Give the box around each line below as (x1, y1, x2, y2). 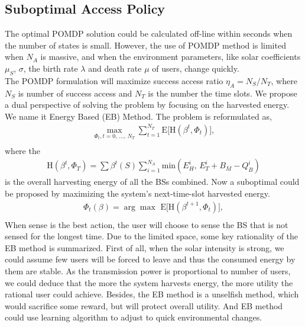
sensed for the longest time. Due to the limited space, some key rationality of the (5, 230, 298, 242)
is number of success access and (18, 86, 132, 99)
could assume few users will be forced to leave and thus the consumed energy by (5, 253, 296, 265)
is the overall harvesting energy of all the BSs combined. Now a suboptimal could (5, 175, 300, 188)
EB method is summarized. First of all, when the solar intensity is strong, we (5, 241, 284, 254)
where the (5, 144, 40, 156)
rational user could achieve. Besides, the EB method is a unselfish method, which (5, 288, 299, 300)
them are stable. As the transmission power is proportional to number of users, (5, 265, 291, 277)
